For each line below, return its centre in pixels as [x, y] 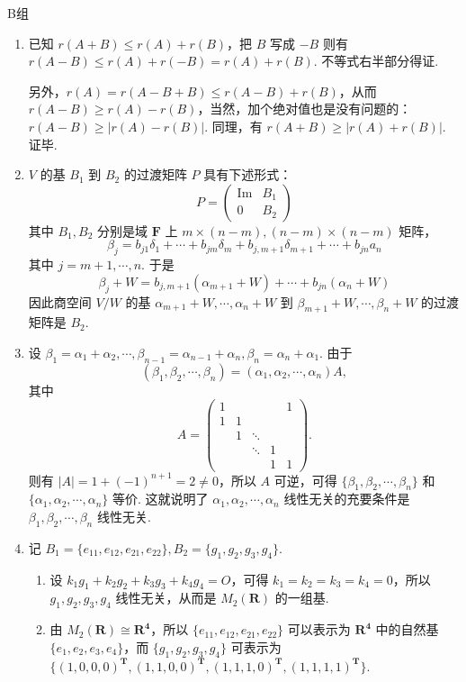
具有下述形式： [248, 174]
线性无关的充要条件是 [347, 499]
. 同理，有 [233, 126]
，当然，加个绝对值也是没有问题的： [305, 109]
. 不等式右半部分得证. [376, 61]
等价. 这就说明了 [160, 499]
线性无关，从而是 [166, 598]
